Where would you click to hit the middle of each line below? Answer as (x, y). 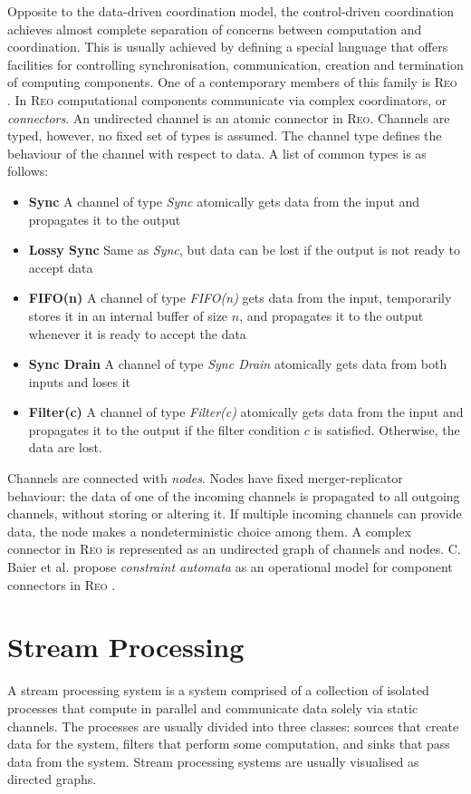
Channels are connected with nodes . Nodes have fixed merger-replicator (205, 478)
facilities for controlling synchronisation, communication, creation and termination (235, 64)
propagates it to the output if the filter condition (164, 429)
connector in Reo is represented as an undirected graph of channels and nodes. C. (234, 549)
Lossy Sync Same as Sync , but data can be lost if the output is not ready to (244, 250)
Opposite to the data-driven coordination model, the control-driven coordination (231, 11)
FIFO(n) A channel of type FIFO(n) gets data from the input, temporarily (240, 298)
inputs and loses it (80, 381)
